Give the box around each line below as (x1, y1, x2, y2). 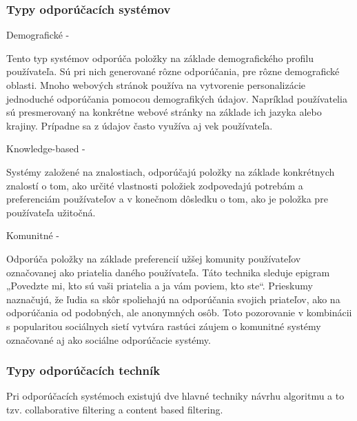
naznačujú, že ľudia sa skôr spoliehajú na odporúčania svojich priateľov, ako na (6, 291, 340, 306)
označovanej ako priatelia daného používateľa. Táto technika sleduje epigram (6, 265, 330, 279)
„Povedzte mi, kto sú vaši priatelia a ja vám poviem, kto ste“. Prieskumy (6, 278, 313, 293)
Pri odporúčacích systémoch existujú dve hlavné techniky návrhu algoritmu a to (6, 389, 345, 403)
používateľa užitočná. (6, 205, 96, 219)
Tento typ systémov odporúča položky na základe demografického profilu (6, 50, 314, 65)
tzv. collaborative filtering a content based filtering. (6, 402, 223, 416)
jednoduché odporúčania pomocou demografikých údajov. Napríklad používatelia (6, 91, 347, 105)
